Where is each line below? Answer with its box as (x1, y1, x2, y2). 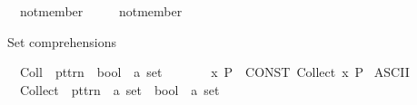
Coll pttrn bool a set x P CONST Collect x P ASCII (19, 62, 410, 81)
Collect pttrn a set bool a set (19, 80, 220, 99)
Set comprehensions (7, 32, 116, 51)
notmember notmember (19, 2, 183, 20)
